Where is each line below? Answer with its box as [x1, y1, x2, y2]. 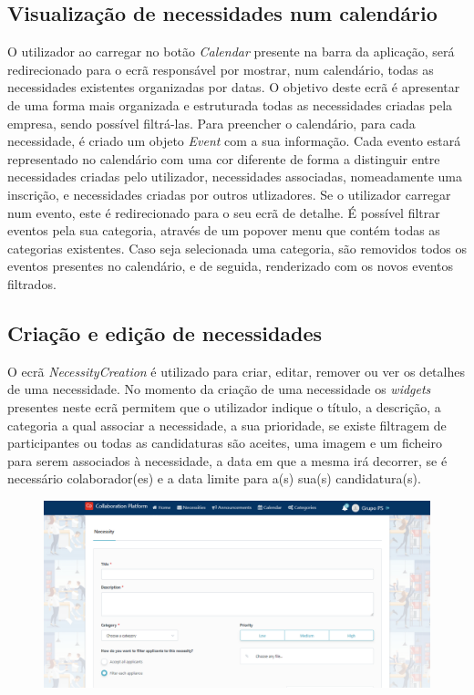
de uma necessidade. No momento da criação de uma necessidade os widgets [7, 379, 431, 399]
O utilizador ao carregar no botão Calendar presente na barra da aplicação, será [7, 42, 455, 61]
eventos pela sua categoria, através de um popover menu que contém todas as [7, 221, 440, 240]
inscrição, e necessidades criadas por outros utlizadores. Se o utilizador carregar [7, 184, 451, 203]
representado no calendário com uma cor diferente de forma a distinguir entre [7, 149, 440, 168]
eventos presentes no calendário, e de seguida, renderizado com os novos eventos [7, 256, 454, 275]
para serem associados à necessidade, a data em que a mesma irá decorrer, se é [7, 451, 448, 470]
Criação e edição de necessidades [7, 318, 323, 347]
